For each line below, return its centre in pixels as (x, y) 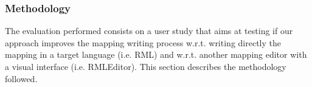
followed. (21, 78)
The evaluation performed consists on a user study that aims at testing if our (149, 31)
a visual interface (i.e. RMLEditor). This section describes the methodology (146, 66)
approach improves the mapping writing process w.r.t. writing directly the (143, 42)
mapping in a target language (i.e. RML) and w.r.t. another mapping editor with (156, 54)
